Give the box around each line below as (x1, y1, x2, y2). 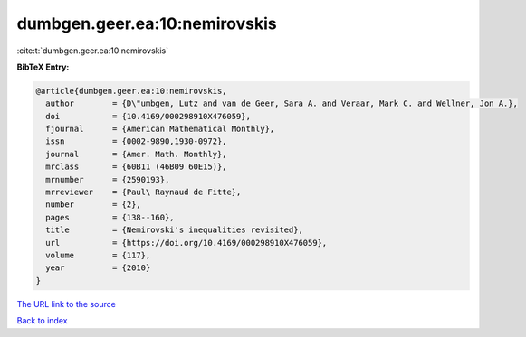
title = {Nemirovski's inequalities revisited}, (45, 225, 303, 235)
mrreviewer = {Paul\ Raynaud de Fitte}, (45, 187, 242, 198)
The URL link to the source (16, 298, 117, 309)
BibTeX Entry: (16, 61, 70, 72)
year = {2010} (45, 263, 151, 273)
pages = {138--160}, (45, 212, 176, 222)
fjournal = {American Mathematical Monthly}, (45, 124, 275, 135)
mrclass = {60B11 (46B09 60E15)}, (45, 162, 227, 172)
